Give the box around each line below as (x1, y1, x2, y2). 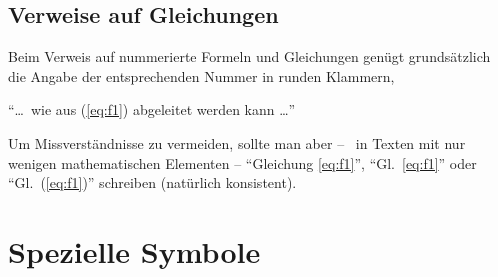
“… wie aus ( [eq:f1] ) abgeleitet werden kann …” (8, 99, 296, 120)
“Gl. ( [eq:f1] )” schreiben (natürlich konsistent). (8, 172, 297, 193)
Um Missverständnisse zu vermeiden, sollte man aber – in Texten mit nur (8, 132, 466, 153)
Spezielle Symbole (8, 230, 261, 271)
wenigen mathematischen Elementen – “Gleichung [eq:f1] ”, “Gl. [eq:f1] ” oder (8, 152, 477, 173)
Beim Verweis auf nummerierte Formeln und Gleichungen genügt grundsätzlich (8, 46, 491, 67)
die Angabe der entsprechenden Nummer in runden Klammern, (8, 65, 395, 86)
